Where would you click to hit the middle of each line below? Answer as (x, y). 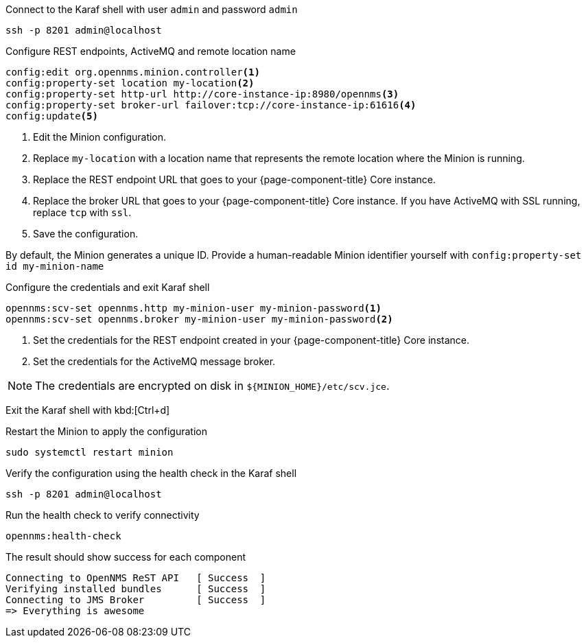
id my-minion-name (55, 266)
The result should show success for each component (126, 557)
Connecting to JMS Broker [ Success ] (136, 600)
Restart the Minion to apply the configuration (107, 431)
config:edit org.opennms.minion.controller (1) (133, 72)
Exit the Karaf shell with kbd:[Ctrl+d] (88, 410)
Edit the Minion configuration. (100, 137)
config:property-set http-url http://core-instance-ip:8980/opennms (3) (202, 94)
